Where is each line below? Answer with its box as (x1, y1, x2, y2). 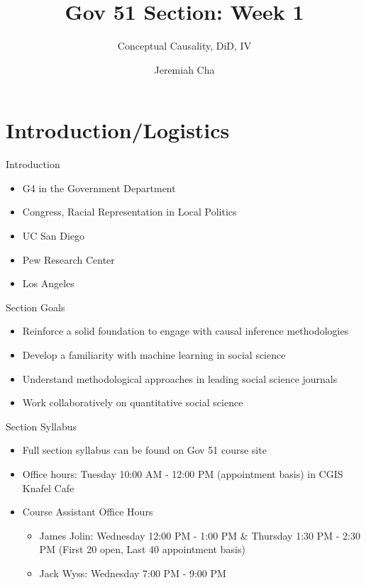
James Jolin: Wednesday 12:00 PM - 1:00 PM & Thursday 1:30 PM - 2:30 (39, 528, 360, 542)
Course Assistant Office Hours (22, 504, 153, 519)
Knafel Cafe (22, 480, 74, 495)
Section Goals (6, 299, 65, 314)
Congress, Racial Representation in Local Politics (22, 204, 237, 219)
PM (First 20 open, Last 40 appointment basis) (39, 542, 245, 557)
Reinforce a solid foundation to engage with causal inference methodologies (22, 323, 349, 338)
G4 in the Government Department (22, 180, 176, 195)
